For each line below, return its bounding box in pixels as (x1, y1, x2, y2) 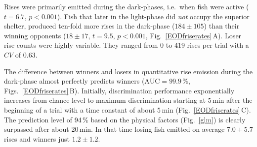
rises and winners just (4, 133, 70, 144)
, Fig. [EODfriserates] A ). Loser (145, 30, 242, 40)
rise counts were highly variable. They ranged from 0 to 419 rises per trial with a (4, 40, 249, 50)
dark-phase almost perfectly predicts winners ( (4, 76, 145, 86)
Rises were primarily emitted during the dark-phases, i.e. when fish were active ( (4, 1, 249, 11)
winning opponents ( (4, 30, 66, 40)
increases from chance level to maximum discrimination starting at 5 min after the (4, 95, 253, 105)
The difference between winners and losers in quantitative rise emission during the (4, 66, 253, 76)
